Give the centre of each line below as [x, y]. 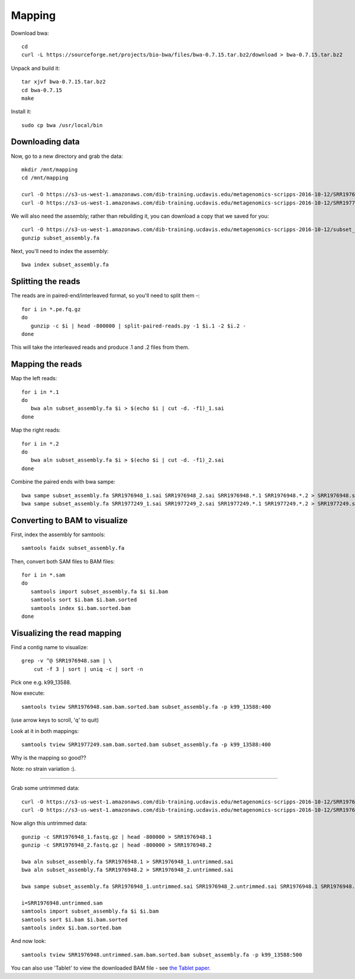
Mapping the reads [46, 364]
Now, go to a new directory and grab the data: [67, 156]
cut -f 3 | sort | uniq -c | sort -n [88, 669]
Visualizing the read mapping [66, 633]
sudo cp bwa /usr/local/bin [62, 125]
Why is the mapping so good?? [49, 758]
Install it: [21, 112]
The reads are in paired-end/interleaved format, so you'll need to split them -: [105, 296]
